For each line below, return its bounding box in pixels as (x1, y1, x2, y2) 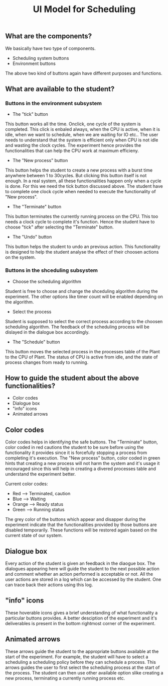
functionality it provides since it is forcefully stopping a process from (5, 449, 147, 456)
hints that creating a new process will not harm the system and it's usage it (5, 461, 160, 467)
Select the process (12, 309, 52, 315)
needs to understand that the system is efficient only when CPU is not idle (5, 137, 158, 143)
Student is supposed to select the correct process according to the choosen (5, 318, 163, 324)
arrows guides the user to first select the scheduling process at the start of (5, 664, 160, 670)
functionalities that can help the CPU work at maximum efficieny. (5, 147, 139, 154)
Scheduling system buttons (12, 55, 69, 61)
